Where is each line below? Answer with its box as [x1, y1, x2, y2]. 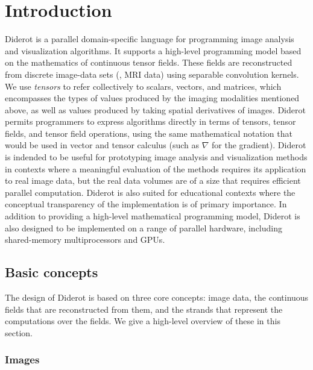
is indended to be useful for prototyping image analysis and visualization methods [5, 151, 308, 163]
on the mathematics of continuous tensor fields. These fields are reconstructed [5, 56, 292, 69]
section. [5, 326, 33, 339]
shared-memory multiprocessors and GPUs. [5, 233, 165, 246]
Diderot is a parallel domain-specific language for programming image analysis [5, 33, 294, 45]
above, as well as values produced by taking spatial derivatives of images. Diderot [5, 103, 306, 116]
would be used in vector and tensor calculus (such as [5, 139, 200, 151]
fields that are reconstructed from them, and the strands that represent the [5, 303, 283, 315]
